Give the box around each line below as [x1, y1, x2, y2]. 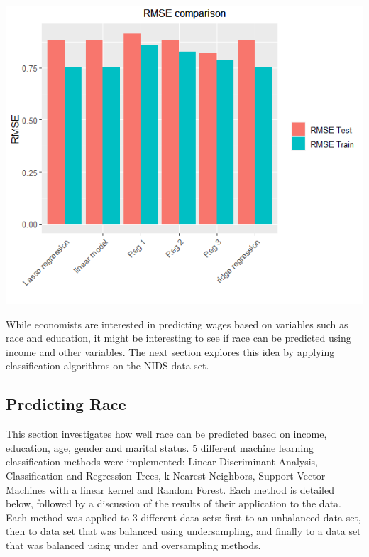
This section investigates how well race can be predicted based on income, [6, 426, 327, 441]
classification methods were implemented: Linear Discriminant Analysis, [6, 454, 319, 469]
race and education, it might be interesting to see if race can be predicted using [6, 330, 351, 345]
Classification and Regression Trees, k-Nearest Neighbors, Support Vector [6, 467, 326, 482]
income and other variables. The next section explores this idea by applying [6, 344, 335, 359]
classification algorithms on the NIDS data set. [6, 358, 209, 373]
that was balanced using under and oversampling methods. [6, 537, 261, 552]
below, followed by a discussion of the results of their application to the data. [6, 496, 341, 511]
